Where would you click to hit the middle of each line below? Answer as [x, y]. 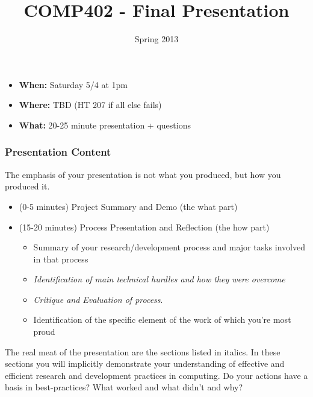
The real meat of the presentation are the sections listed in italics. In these [143, 351]
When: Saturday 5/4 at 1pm [73, 84]
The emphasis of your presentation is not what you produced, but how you [143, 174]
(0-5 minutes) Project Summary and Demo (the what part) [128, 206]
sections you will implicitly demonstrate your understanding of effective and [145, 364]
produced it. [27, 186]
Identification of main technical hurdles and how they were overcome [159, 279]
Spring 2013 [156, 39]
